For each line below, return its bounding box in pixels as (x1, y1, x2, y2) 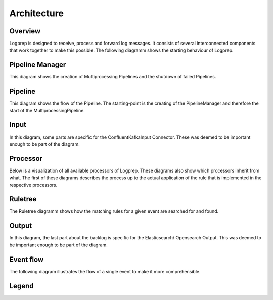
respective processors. (9, 182, 58, 188)
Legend (9, 281, 34, 290)
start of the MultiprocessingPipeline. (9, 107, 85, 113)
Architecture (9, 8, 64, 19)
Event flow (9, 255, 44, 264)
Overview (9, 27, 41, 35)
